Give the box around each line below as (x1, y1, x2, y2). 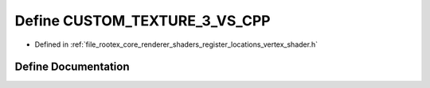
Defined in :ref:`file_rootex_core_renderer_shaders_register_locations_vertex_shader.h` (34, 40, 319, 49)
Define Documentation (14, 60, 130, 74)
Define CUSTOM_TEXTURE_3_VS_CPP (14, 12, 271, 29)
